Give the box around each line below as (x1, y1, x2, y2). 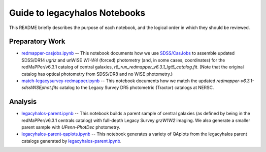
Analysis (9, 97, 37, 106)
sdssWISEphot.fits (21, 85, 59, 91)
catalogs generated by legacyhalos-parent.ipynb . (21, 138, 122, 144)
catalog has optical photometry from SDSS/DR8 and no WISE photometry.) (21, 71, 173, 77)
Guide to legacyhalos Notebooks (9, 7, 145, 18)
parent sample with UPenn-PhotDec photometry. (21, 124, 121, 130)
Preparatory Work (9, 37, 66, 46)
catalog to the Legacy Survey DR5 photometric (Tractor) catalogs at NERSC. (59, 85, 214, 91)
